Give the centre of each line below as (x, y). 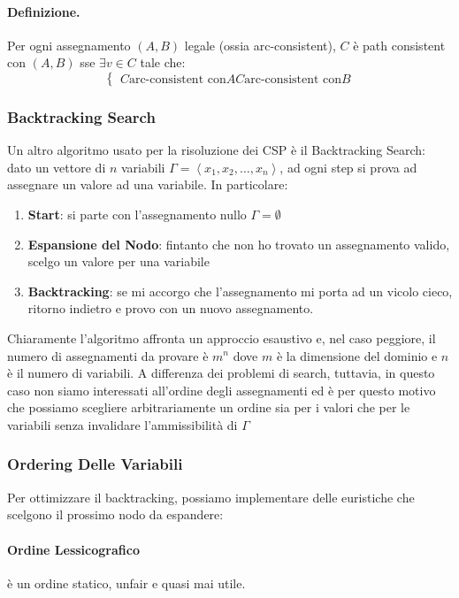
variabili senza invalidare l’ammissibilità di (122, 424)
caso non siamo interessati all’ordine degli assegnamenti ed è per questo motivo (222, 390)
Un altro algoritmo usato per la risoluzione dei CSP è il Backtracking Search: (216, 150)
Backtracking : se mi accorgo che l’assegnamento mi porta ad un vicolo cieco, (240, 291)
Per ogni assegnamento (69, 45)
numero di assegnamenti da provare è (108, 355)
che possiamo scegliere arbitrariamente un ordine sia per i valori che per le (209, 407)
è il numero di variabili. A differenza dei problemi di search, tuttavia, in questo (221, 373)
